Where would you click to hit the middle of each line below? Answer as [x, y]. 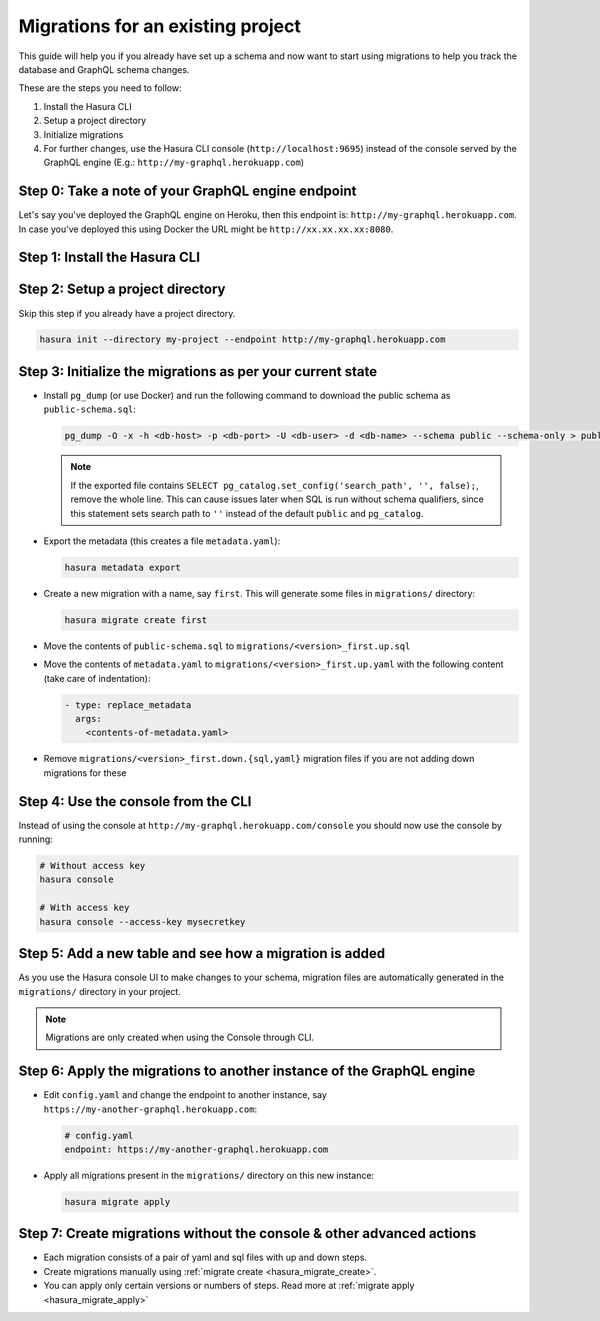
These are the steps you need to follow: [100, 88]
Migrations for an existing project [160, 26]
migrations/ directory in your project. [100, 991]
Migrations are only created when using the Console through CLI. [180, 1037]
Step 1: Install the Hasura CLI [109, 257]
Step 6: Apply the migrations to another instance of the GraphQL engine [247, 1071]
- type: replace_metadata [128, 704]
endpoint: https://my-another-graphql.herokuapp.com [196, 1149]
